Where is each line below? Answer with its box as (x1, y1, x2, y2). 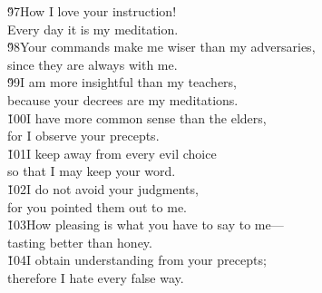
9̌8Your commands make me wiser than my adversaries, (7, 37, 316, 56)
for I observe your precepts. (7, 126, 160, 145)
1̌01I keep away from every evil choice (7, 143, 217, 162)
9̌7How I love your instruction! (7, 2, 177, 20)
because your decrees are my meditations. (7, 90, 239, 109)
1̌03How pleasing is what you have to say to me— (7, 215, 284, 234)
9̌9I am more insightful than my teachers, (7, 73, 237, 92)
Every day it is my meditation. (7, 19, 179, 38)
